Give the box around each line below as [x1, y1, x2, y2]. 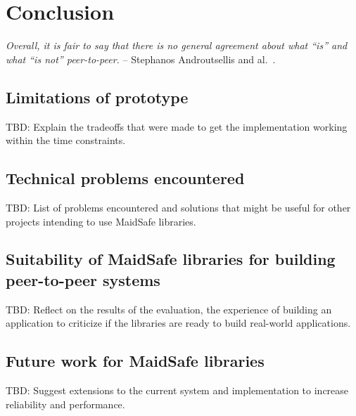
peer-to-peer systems [6, 268, 160, 290]
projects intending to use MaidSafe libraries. [6, 214, 196, 228]
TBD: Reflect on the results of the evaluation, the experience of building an [6, 301, 332, 316]
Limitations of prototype [6, 86, 189, 108]
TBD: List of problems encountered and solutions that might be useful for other [6, 200, 351, 214]
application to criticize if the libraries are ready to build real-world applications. [6, 316, 351, 330]
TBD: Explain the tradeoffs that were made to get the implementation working [6, 119, 348, 134]
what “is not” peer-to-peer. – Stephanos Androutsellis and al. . [6, 51, 276, 66]
